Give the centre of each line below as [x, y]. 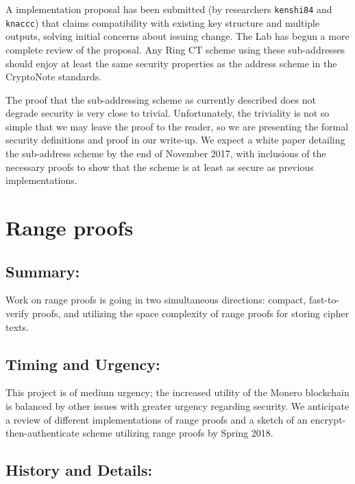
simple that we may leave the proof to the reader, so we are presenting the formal [177, 126]
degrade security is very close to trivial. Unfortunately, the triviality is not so [168, 113]
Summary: [43, 271]
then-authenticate [42, 433]
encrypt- [328, 419]
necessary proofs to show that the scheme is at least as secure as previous [160, 166]
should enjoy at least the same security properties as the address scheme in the [171, 63]
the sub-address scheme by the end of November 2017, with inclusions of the [166, 153]
